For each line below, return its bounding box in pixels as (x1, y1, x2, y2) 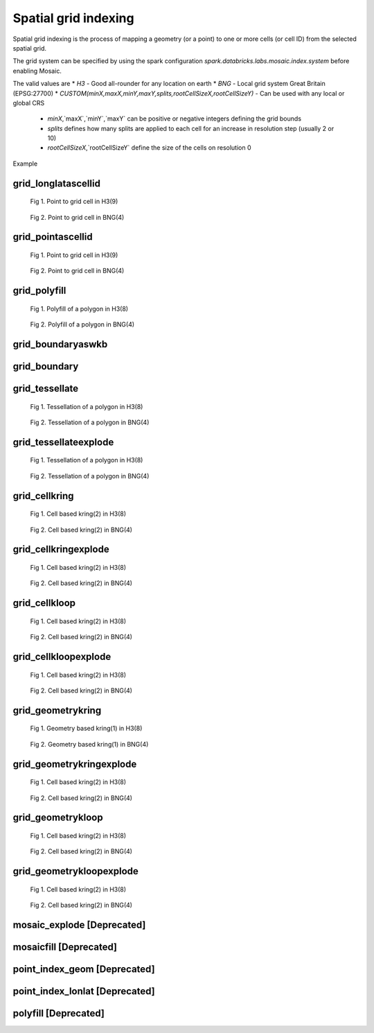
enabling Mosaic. (12, 67, 62, 75)
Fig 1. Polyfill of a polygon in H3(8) (30, 304, 128, 313)
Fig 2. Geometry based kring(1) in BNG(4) (30, 740, 149, 748)
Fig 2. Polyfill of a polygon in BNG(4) (30, 320, 135, 329)
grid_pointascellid (12, 231, 93, 243)
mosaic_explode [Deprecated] (12, 919, 146, 931)
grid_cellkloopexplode (12, 651, 112, 663)
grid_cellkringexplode (12, 544, 110, 555)
